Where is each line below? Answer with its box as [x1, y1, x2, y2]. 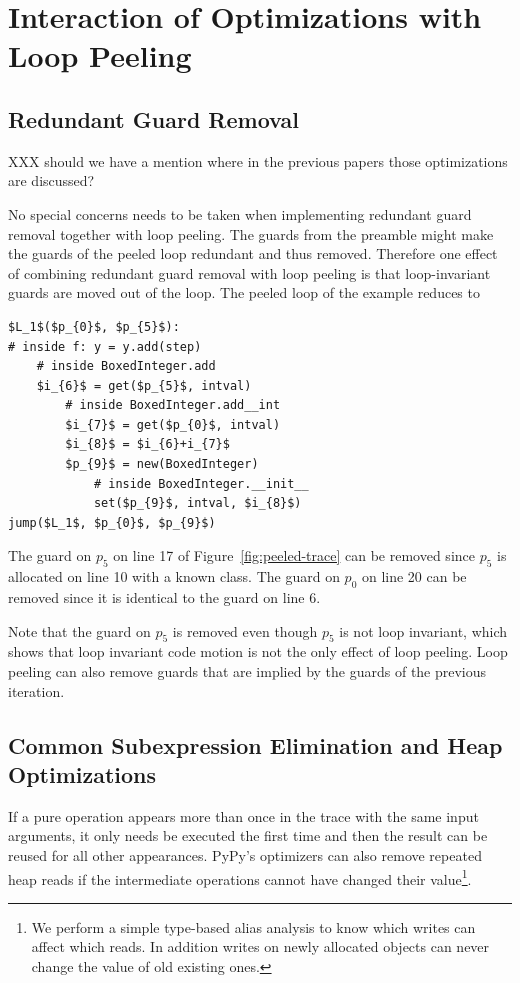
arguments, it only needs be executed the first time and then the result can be [8, 825, 488, 846]
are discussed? [8, 170, 95, 191]
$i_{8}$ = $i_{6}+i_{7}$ [65, 437, 230, 452]
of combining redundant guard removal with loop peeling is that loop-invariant [8, 262, 491, 283]
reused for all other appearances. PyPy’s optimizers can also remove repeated [8, 845, 482, 865]
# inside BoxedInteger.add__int [65, 398, 281, 413]
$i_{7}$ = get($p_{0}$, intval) [65, 417, 281, 432]
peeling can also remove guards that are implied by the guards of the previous [8, 661, 487, 682]
